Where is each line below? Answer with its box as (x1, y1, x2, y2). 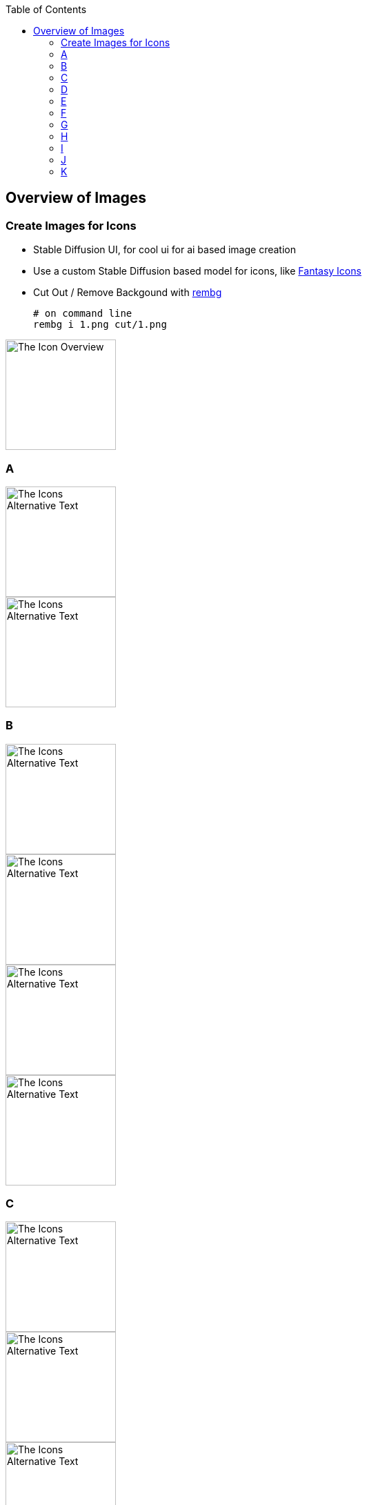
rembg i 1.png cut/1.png (33, 319, 167, 331)
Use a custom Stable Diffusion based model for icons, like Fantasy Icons (33, 265, 361, 277)
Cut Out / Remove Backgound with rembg (33, 286, 222, 299)
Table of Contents (6, 3, 87, 15)
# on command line (33, 308, 132, 319)
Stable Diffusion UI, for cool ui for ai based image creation (33, 244, 297, 256)
